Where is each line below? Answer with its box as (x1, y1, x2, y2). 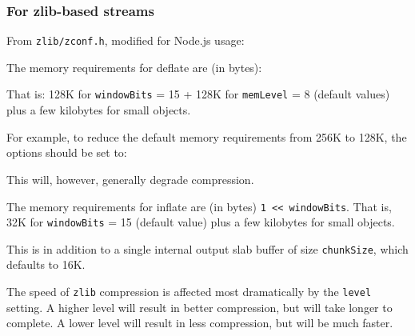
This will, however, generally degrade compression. (6, 170, 254, 187)
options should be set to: (6, 144, 127, 161)
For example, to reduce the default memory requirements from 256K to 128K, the (6, 128, 407, 145)
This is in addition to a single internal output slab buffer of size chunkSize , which (6, 240, 409, 257)
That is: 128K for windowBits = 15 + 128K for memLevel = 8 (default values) (6, 86, 390, 102)
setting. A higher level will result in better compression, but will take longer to (6, 298, 393, 315)
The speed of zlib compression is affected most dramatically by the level (6, 283, 372, 300)
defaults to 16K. (6, 256, 86, 273)
